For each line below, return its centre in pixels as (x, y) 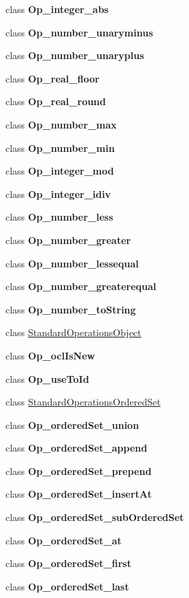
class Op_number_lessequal (72, 263)
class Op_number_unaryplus (75, 55)
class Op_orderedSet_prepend (79, 470)
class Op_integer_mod (60, 171)
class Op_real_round (56, 101)
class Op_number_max (61, 124)
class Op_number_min (60, 147)
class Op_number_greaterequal (81, 286)
